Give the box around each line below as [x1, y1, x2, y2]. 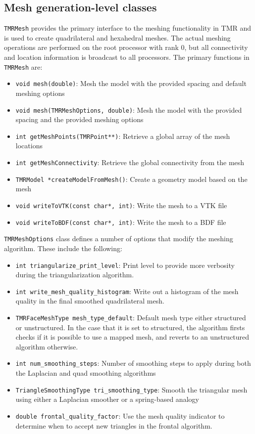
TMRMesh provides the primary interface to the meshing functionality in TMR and [4, 23, 252, 33]
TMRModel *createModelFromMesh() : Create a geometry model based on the [15, 174, 248, 184]
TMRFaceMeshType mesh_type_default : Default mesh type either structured [15, 312, 246, 323]
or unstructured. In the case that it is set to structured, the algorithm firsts [15, 322, 245, 332]
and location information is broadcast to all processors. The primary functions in [4, 52, 250, 62]
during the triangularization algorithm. [15, 269, 134, 280]
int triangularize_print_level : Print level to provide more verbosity [15, 260, 235, 270]
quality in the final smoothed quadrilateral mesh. [15, 296, 164, 306]
